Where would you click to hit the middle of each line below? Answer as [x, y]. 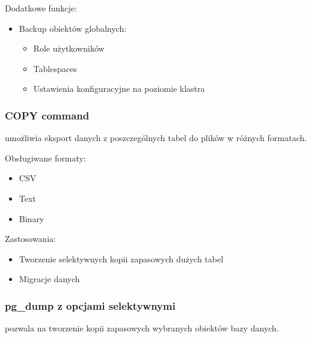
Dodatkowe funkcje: [41, 8]
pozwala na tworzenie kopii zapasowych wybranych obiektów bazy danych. [142, 328]
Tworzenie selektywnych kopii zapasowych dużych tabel [121, 258]
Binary [32, 218]
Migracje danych [49, 279]
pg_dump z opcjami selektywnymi [90, 305]
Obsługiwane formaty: [45, 158]
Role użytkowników [69, 48]
